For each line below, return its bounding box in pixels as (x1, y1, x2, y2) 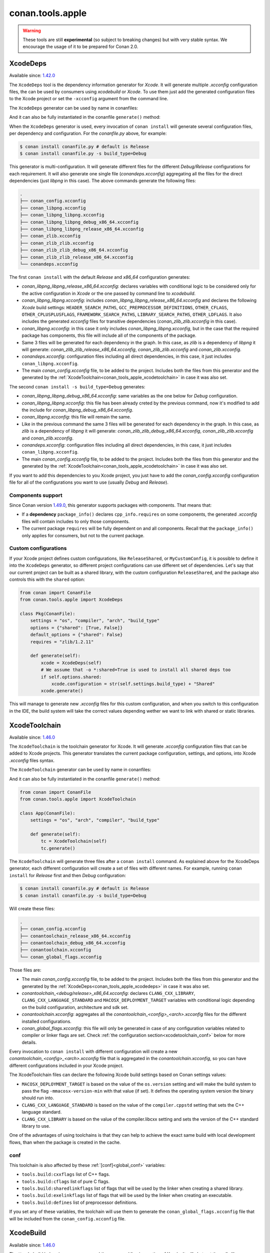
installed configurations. (21, 1018, 72, 1024)
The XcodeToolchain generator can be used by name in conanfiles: (9, 767, 151, 773)
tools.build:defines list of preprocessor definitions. (21, 1199, 137, 1205)
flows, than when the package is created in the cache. (9, 1139, 121, 1145)
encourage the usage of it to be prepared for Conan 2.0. (22, 44, 138, 50)
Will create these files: (9, 905, 55, 912)
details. (21, 1039, 37, 1045)
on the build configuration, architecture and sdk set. (21, 1004, 129, 1010)
